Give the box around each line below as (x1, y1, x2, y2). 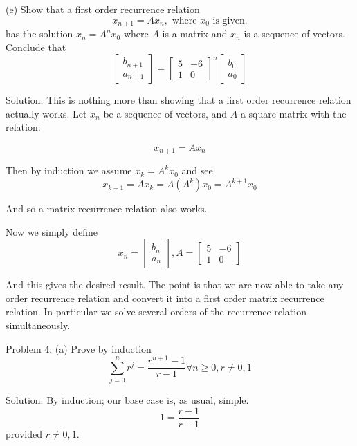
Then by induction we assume (6, 163, 132, 178)
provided (6, 426, 42, 440)
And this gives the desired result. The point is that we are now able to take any (6, 277, 344, 292)
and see (181, 163, 213, 178)
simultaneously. (6, 318, 71, 333)
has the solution (6, 26, 73, 41)
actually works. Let (6, 106, 87, 120)
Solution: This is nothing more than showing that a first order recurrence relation (6, 93, 351, 107)
